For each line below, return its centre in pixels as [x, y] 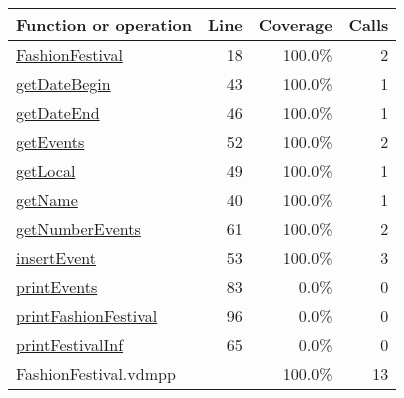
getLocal [46, 170]
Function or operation [104, 24]
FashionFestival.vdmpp [96, 373]
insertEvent [56, 257]
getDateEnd [58, 112]
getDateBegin [63, 83]
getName [47, 199]
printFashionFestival [87, 315]
